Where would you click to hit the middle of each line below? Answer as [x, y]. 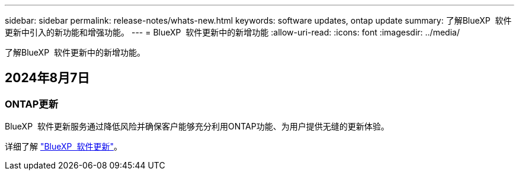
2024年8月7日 [47, 78]
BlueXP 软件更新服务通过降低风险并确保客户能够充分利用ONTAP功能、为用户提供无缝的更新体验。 [197, 127]
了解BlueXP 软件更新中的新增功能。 [75, 52]
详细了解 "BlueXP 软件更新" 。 [63, 147]
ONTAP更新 [32, 104]
